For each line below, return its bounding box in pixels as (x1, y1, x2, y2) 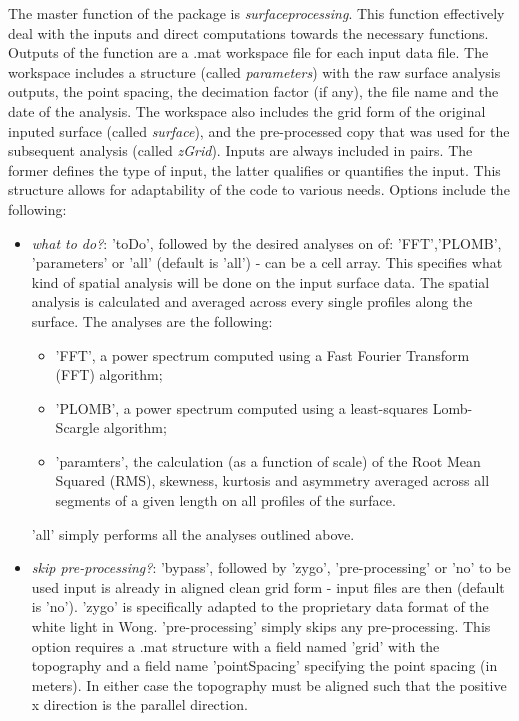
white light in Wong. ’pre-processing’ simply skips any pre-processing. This (31, 616, 491, 637)
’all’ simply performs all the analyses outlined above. (31, 523, 355, 544)
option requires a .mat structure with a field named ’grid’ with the (31, 635, 440, 656)
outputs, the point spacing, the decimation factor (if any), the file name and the (8, 81, 499, 102)
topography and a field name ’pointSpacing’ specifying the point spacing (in (31, 655, 498, 676)
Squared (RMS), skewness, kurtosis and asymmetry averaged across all (55, 470, 490, 491)
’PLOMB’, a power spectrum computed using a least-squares (55, 397, 429, 418)
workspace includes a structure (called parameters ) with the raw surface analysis (8, 61, 501, 82)
